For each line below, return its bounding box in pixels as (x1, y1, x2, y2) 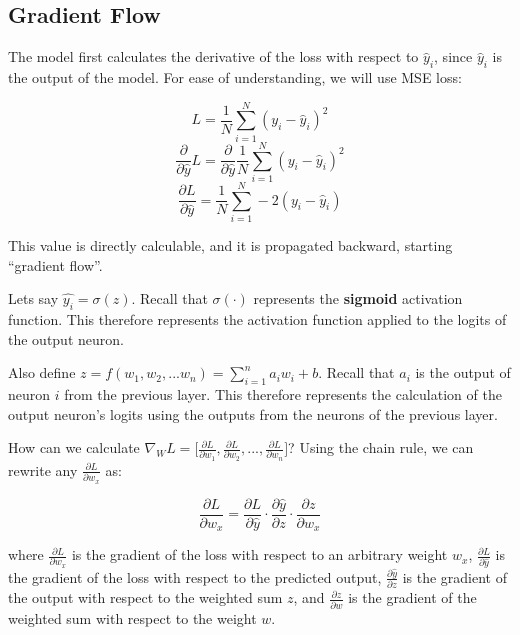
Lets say (8, 288, 59, 309)
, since (434, 46, 473, 67)
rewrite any (8, 459, 78, 480)
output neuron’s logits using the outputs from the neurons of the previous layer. (8, 403, 498, 424)
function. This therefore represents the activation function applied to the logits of (8, 308, 507, 329)
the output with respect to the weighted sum (8, 587, 283, 608)
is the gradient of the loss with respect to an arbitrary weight (71, 544, 448, 565)
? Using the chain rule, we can (288, 437, 474, 458)
